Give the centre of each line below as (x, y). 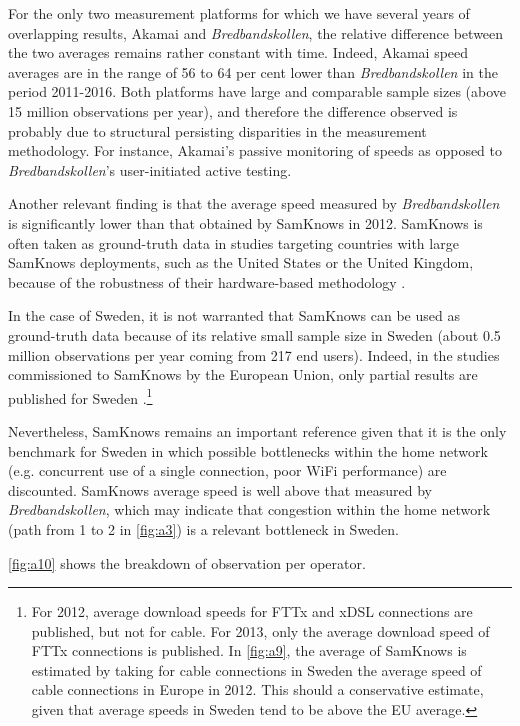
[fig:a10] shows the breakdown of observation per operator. (187, 562)
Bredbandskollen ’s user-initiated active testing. (150, 169)
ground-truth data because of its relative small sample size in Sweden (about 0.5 (254, 334)
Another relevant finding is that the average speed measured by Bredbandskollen (254, 203)
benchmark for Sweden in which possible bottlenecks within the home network (248, 450)
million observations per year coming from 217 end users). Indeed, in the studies (254, 354)
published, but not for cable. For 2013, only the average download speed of (260, 630)
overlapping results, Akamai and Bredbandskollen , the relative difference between (256, 32)
